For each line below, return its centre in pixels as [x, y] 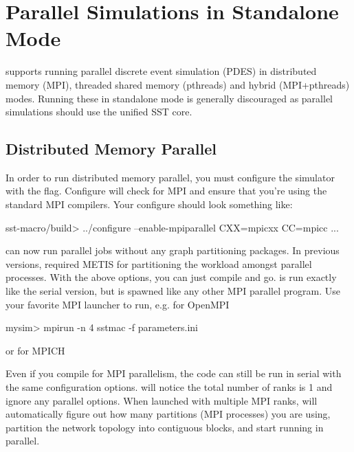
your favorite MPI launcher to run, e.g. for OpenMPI [118, 304]
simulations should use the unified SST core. [99, 112]
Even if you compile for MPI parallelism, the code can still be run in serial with [174, 373]
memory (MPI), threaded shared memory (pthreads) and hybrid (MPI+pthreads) [178, 84]
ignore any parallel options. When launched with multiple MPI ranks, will [162, 400]
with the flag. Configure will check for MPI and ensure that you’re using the [166, 191]
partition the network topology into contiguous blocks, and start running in [165, 427]
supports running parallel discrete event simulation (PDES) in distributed [161, 71]
